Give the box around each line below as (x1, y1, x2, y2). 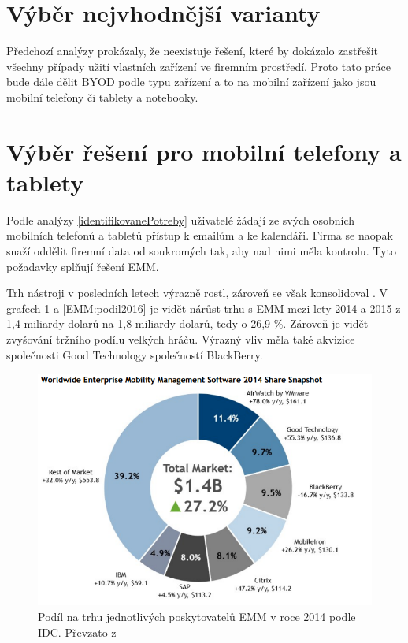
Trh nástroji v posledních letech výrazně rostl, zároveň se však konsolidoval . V (6, 284, 388, 301)
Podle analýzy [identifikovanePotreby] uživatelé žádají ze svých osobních (6, 211, 354, 228)
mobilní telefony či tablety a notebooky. (6, 88, 198, 105)
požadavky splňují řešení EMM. (6, 258, 159, 274)
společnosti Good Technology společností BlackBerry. (6, 346, 263, 362)
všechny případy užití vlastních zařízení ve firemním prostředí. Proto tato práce (6, 58, 391, 74)
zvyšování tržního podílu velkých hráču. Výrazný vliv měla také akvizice (6, 330, 355, 347)
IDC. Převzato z (38, 623, 117, 640)
